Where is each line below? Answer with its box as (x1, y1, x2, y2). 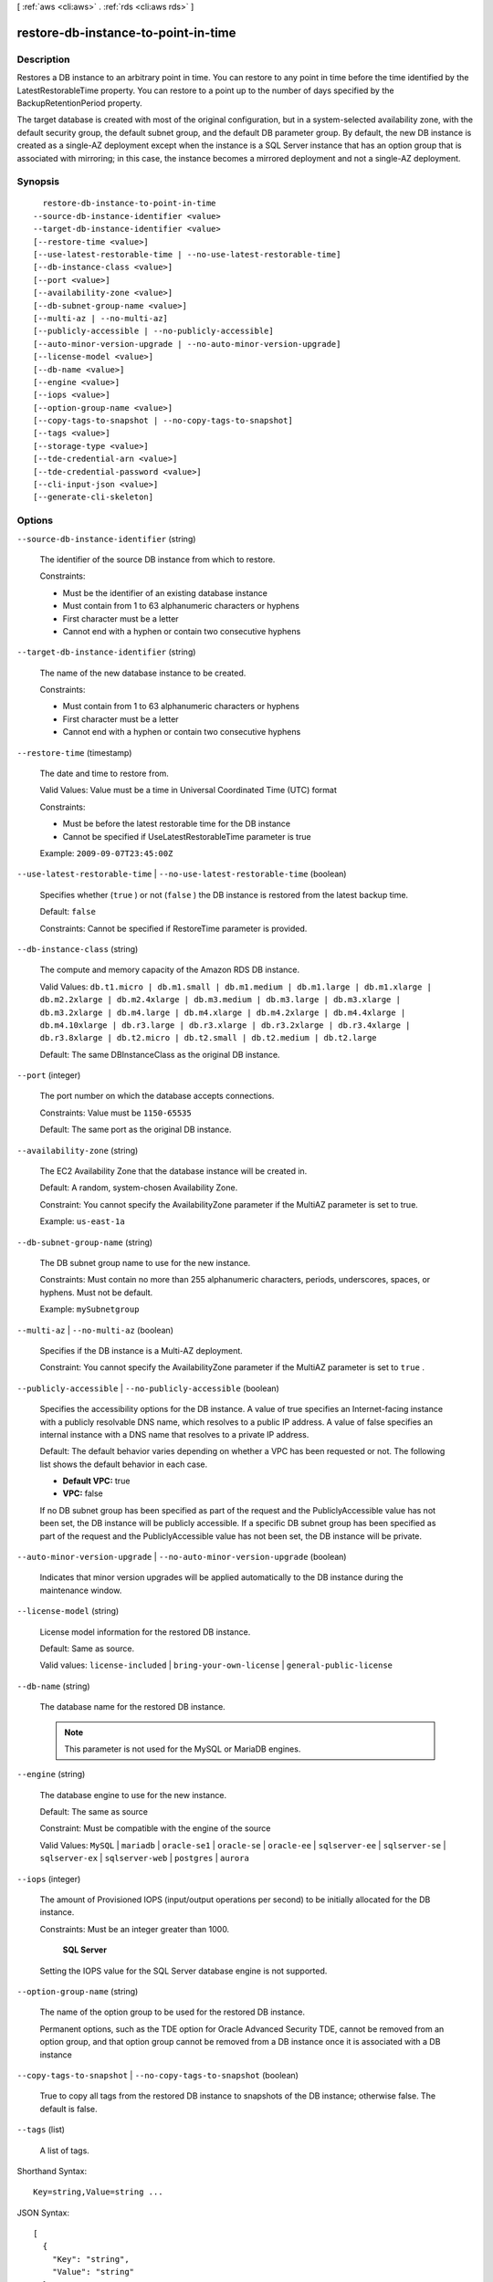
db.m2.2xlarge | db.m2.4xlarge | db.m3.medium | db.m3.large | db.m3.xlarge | (39, 995, 402, 1005)
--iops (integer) (16, 1873, 81, 1884)
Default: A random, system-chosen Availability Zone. (39, 1182, 238, 1193)
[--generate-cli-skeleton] (33, 492, 154, 502)
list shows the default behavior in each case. (39, 1459, 208, 1470)
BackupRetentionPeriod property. (16, 97, 143, 109)
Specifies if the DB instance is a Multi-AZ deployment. (39, 1345, 244, 1356)
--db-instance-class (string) (16, 943, 139, 954)
